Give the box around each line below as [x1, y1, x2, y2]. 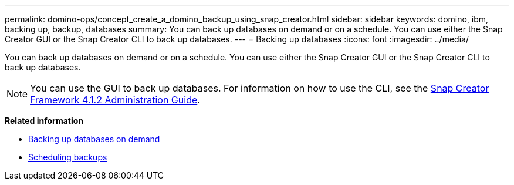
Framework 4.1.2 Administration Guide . [30, 94, 200, 106]
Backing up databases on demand [28, 134, 160, 144]
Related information [5, 116, 84, 126]
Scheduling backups [28, 152, 107, 162]
